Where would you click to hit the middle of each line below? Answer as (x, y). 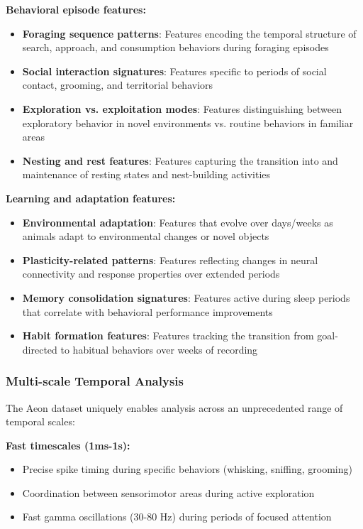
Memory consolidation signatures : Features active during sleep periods (186, 297)
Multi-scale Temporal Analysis (95, 381)
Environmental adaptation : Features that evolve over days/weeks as (178, 222)
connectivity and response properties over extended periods (151, 274)
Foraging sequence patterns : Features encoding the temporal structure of (189, 33)
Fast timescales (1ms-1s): (68, 445)
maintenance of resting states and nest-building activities (146, 174)
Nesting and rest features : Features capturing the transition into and (180, 160)
